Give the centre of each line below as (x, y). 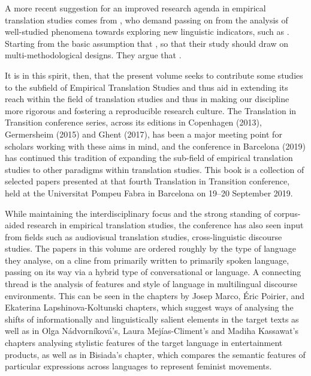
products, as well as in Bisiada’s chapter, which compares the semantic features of (155, 354)
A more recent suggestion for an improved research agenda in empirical (135, 8)
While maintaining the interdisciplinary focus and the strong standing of (138, 213)
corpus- (287, 213)
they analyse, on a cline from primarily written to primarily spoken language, (147, 260)
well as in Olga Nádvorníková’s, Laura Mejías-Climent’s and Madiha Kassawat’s (152, 331)
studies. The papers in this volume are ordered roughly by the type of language (150, 248)
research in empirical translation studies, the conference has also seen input (165, 225)
